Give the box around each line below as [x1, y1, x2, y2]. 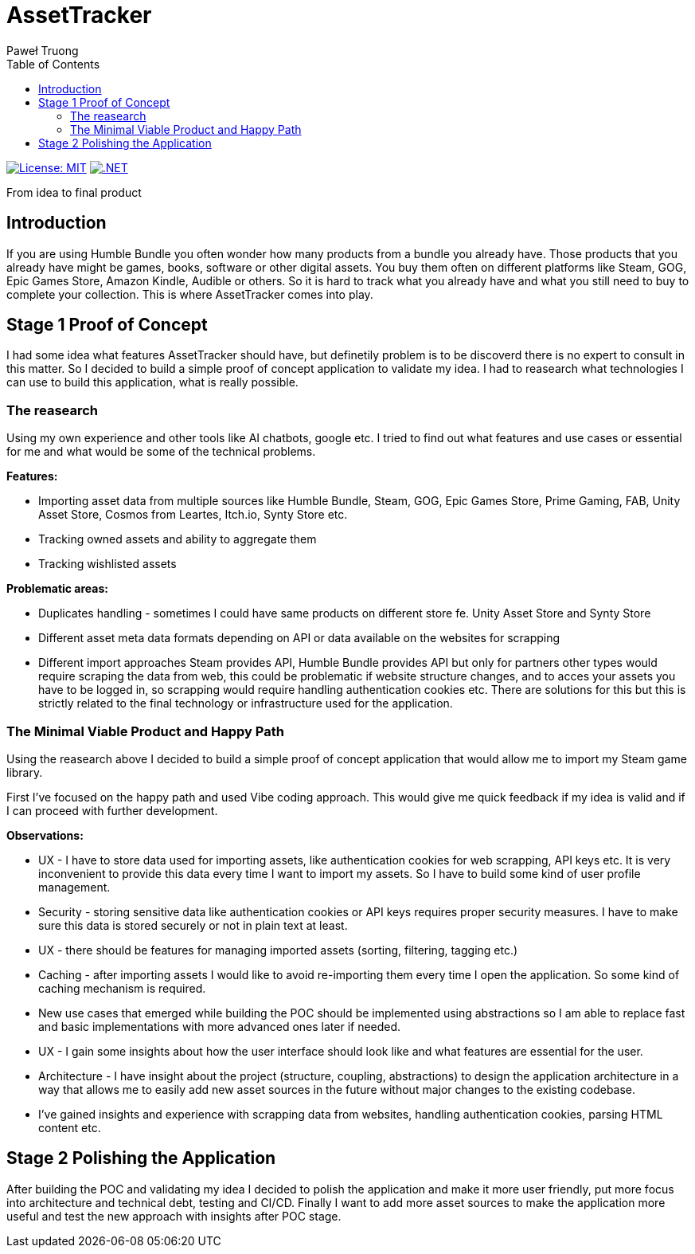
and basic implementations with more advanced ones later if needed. [38, 1019, 401, 1033]
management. [38, 880, 111, 894]
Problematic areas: [6, 582, 108, 596]
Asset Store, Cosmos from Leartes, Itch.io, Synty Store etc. [38, 507, 348, 522]
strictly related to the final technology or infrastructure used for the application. [38, 696, 453, 711]
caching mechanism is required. [38, 981, 206, 995]
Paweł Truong [6, 43, 79, 57]
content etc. [38, 1120, 101, 1134]
